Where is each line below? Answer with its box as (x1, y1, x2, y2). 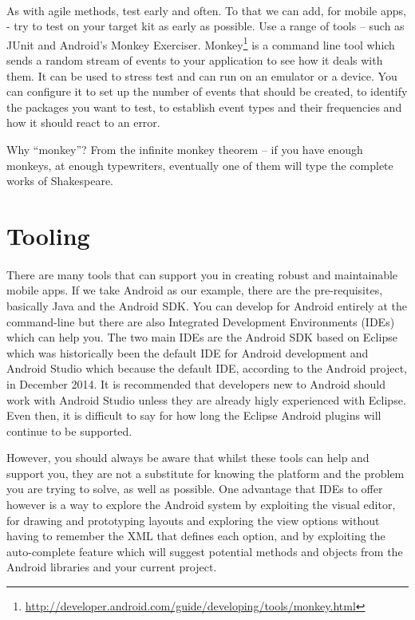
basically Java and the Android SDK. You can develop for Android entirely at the (6, 297, 407, 314)
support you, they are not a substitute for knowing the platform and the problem (6, 464, 405, 481)
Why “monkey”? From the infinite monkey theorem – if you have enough (6, 141, 363, 157)
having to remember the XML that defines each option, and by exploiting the (6, 527, 385, 544)
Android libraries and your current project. (6, 559, 217, 575)
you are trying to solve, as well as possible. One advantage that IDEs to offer (6, 480, 383, 497)
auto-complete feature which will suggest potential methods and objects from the (6, 543, 403, 559)
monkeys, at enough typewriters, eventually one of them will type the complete (6, 156, 393, 173)
